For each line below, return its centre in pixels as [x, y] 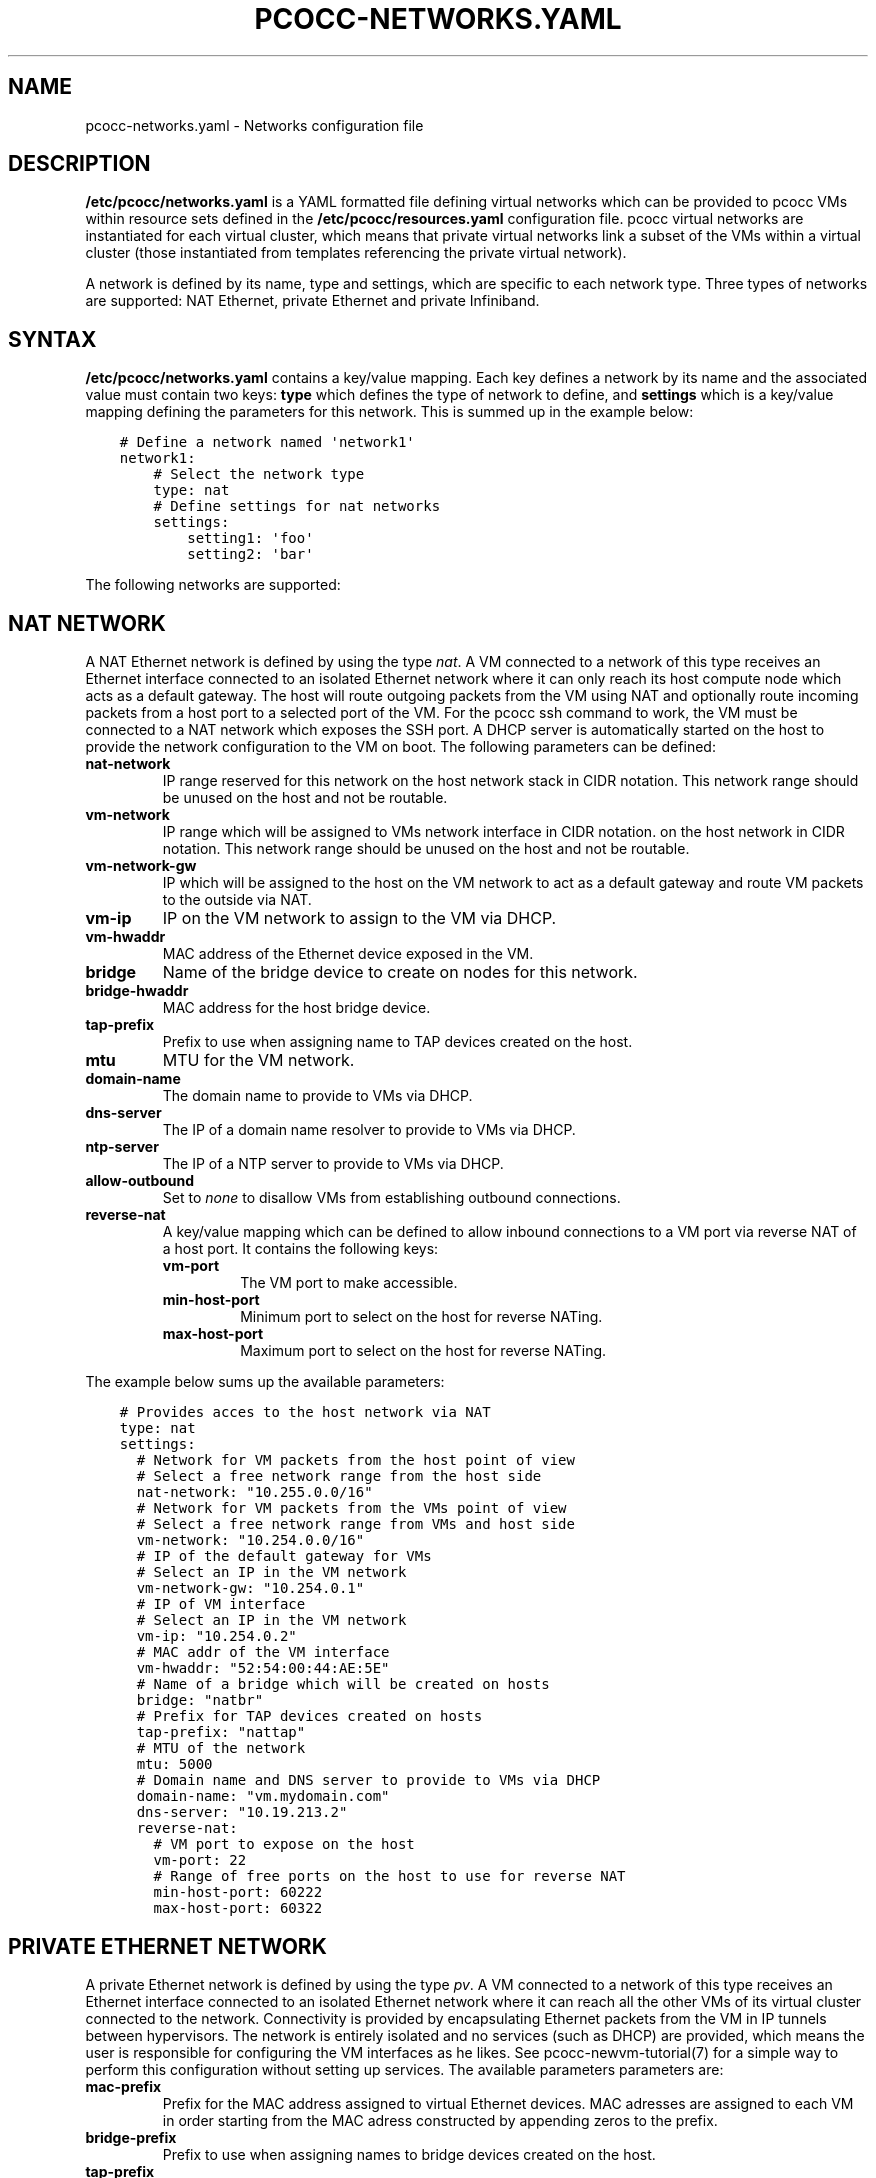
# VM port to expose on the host [284, 1844]
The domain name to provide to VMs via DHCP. [317, 1096]
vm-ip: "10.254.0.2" [216, 1636]
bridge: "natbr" [200, 1700]
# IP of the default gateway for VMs [284, 1556]
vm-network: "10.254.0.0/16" [250, 1540]
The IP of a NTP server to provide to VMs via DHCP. [333, 1164]
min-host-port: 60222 [238, 1892]
